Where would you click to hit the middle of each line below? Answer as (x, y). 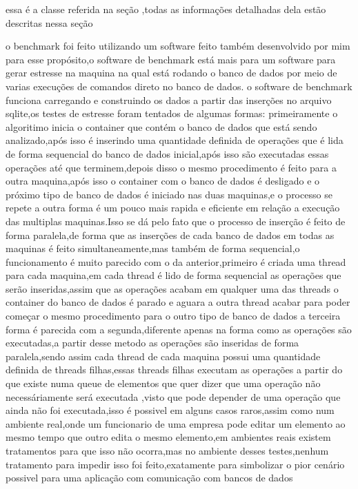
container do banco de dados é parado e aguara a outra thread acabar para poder (178, 302)
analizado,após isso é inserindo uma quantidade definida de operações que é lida (175, 140)
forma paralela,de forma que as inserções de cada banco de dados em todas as (170, 235)
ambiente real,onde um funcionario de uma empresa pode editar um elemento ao (176, 423)
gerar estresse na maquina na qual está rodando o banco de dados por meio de (171, 73)
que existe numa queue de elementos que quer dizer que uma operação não (163, 383)
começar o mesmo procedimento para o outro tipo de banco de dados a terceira (173, 316)
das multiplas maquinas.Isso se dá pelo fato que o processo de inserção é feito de (176, 221)
